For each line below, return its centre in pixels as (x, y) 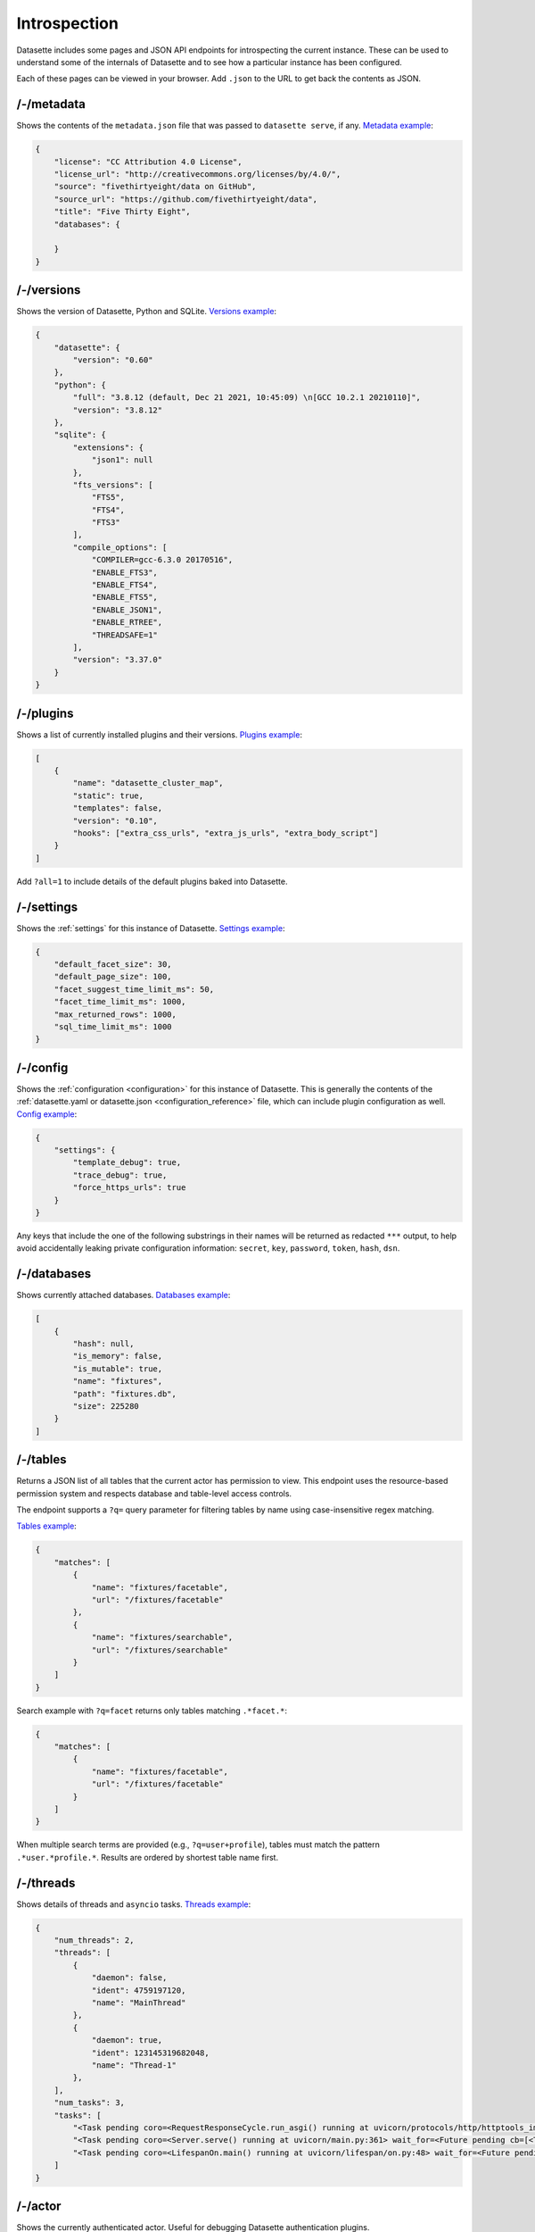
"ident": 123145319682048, (150, 2053)
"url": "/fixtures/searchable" (160, 1650)
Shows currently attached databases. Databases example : (123, 1295)
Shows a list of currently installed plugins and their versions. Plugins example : (160, 734)
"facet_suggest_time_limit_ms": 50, (134, 989)
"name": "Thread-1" (134, 2065)
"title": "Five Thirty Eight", (122, 212)
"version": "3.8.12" (118, 410)
